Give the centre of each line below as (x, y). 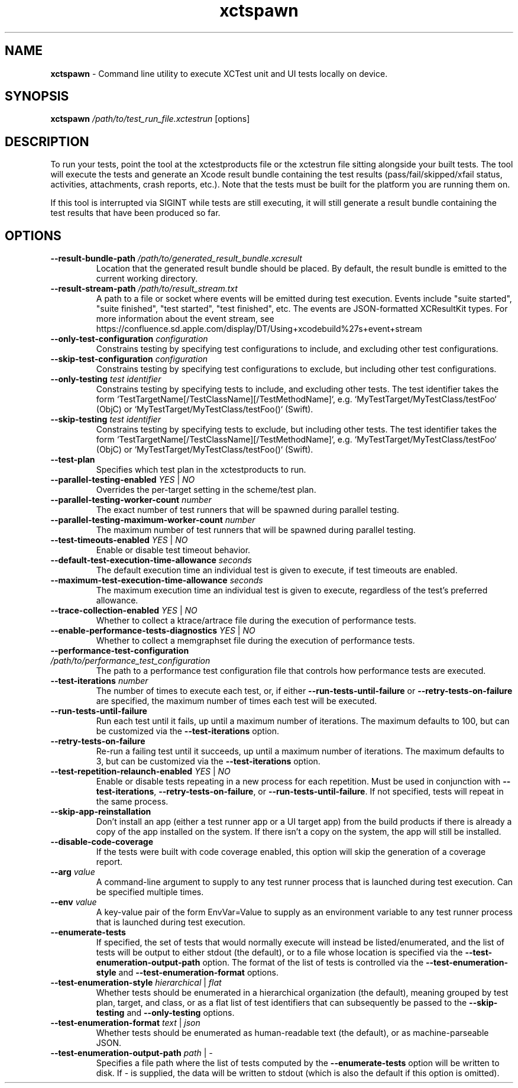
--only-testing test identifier (106, 379)
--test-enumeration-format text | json (125, 1023)
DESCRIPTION (47, 141)
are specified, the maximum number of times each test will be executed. (237, 701)
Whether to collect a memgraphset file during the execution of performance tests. (255, 641)
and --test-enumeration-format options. (198, 973)
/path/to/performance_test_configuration (130, 661)
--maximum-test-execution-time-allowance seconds (157, 580)
